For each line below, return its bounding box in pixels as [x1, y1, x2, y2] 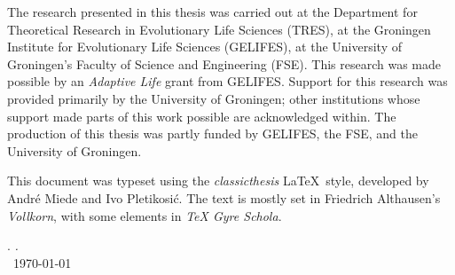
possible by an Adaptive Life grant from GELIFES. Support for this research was [7, 72, 448, 90]
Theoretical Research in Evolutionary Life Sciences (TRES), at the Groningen [7, 20, 431, 38]
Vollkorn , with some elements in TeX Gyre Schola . [7, 206, 282, 224]
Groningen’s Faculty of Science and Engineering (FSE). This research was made [7, 54, 442, 73]
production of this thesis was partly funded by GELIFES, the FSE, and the [7, 124, 418, 143]
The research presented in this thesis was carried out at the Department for [7, 3, 418, 20]
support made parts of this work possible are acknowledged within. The [7, 106, 396, 125]
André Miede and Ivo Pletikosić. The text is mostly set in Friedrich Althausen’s [7, 188, 441, 207]
